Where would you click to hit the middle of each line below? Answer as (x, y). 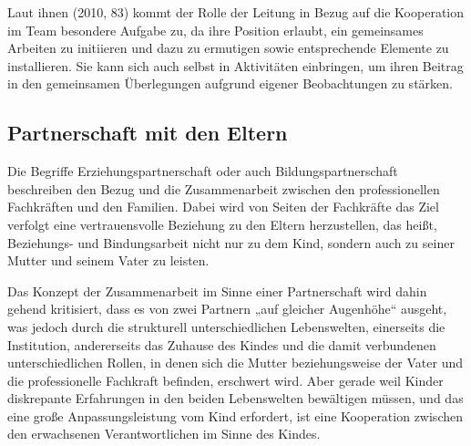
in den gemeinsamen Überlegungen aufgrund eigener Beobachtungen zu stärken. (230, 83)
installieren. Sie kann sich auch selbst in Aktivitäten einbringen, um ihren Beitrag (235, 65)
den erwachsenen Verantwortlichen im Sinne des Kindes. (164, 434)
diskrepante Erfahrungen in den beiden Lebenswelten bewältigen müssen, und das (235, 398)
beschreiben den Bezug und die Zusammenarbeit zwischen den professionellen (224, 188)
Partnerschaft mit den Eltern (148, 133)
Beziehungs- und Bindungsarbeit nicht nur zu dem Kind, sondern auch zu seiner (231, 242)
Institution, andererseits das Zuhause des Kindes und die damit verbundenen (222, 344)
